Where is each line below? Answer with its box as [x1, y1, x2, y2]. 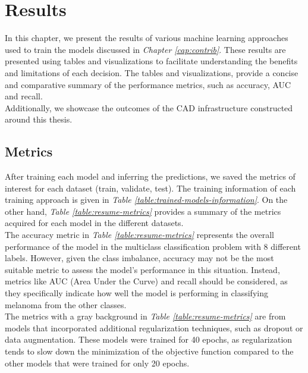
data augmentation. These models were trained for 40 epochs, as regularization [5, 333, 293, 346]
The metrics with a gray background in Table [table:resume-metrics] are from [5, 310, 286, 322]
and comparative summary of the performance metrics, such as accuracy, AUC [5, 78, 291, 90]
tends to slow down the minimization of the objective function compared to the [5, 344, 294, 357]
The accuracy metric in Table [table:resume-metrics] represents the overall [5, 228, 274, 241]
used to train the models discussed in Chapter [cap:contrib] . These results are [5, 43, 286, 55]
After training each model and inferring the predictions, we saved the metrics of [5, 170, 296, 183]
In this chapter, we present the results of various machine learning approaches [5, 32, 288, 44]
